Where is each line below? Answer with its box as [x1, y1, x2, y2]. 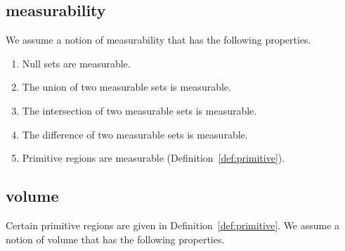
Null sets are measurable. [22, 56, 131, 70]
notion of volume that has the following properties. [6, 231, 225, 246]
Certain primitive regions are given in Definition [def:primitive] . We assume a [6, 217, 340, 232]
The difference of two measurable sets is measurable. [22, 127, 248, 141]
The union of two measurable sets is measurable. [22, 79, 231, 94]
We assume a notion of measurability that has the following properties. [6, 32, 311, 47]
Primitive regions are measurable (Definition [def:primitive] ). [22, 150, 285, 165]
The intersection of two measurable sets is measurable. [22, 103, 257, 117]
